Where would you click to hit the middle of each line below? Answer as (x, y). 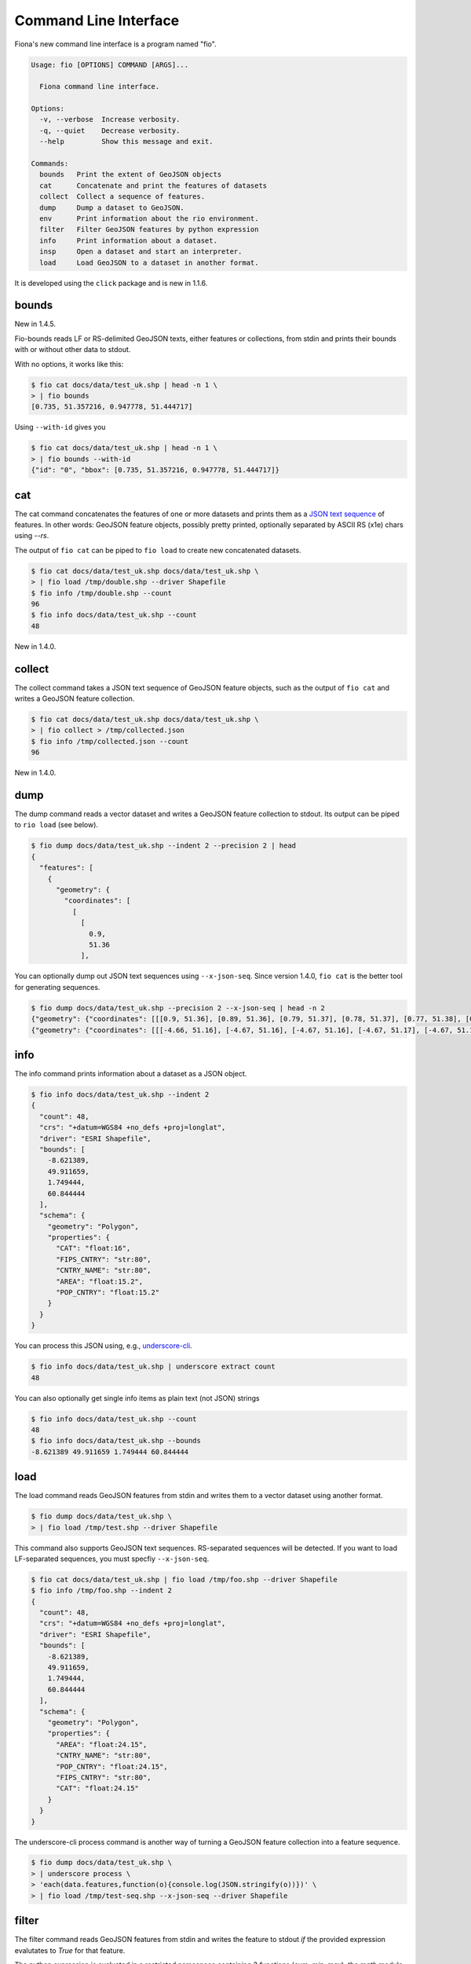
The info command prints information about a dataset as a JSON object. (131, 1074)
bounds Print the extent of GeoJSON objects (131, 174)
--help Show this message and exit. (126, 142)
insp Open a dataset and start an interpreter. (141, 252)
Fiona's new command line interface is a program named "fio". (115, 44)
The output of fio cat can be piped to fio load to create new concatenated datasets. (158, 550)
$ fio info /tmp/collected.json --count (110, 741)
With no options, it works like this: (69, 364)
